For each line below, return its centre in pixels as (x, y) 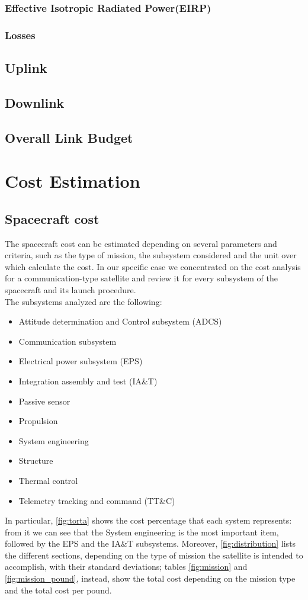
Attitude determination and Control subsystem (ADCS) (120, 321)
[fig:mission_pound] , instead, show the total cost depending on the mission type (150, 578)
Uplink (26, 68)
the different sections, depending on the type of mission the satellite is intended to (154, 555)
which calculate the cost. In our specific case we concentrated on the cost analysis (153, 266)
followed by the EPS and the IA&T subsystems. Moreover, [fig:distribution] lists (150, 543)
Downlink (35, 102)
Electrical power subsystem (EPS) (81, 361)
